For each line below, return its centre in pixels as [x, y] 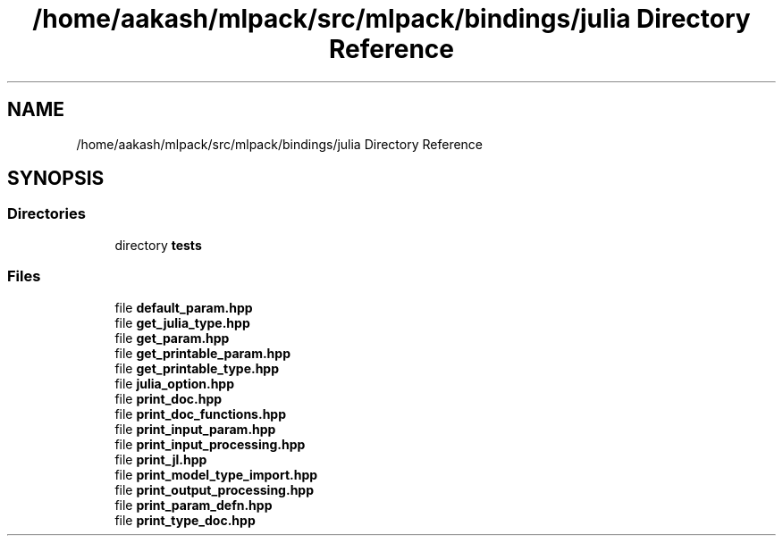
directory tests [158, 245]
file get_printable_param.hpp [202, 353]
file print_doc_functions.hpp [201, 414]
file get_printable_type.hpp [197, 368]
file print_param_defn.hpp [194, 505]
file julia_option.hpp [175, 383]
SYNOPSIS [56, 179]
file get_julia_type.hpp [182, 322]
